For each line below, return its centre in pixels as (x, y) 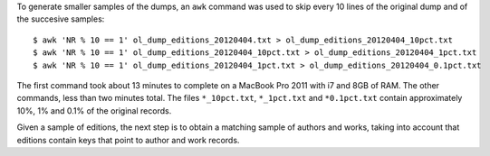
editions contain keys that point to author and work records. (128, 140)
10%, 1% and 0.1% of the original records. (94, 110)
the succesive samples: (61, 19)
